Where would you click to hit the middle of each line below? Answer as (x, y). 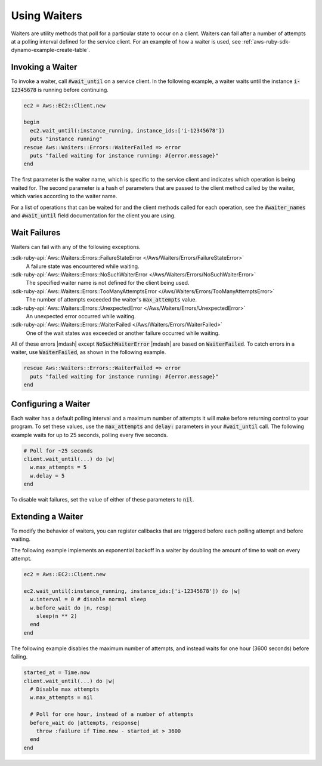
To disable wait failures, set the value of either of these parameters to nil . (103, 500)
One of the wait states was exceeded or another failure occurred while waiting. (123, 333)
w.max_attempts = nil (62, 698)
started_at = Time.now (57, 673)
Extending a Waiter (47, 516)
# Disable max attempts (65, 689)
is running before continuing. (73, 90)
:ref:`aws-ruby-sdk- (267, 41)
